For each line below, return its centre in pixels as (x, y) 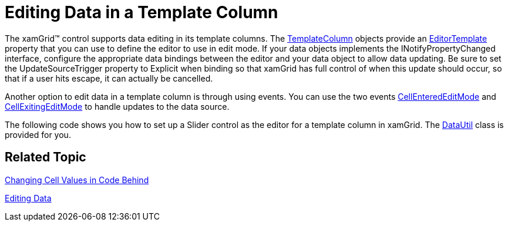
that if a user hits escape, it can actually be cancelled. (109, 78)
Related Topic (46, 157)
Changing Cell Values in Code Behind (77, 180)
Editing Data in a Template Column (142, 12)
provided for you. (38, 134)
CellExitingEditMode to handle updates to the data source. (117, 106)
